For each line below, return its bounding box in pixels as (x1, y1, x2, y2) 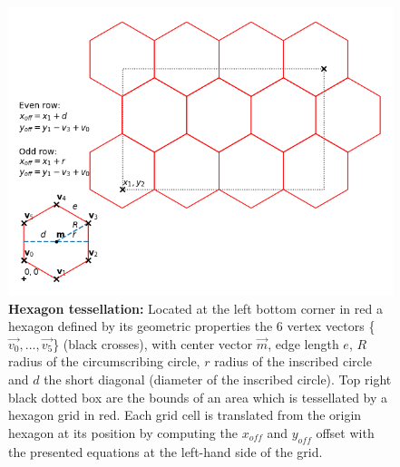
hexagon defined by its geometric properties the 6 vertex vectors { (8, 316, 376, 336)
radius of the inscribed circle (214, 352, 372, 371)
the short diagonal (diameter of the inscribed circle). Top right (44, 369, 392, 388)
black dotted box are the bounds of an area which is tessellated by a (8, 387, 388, 406)
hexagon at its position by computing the (8, 423, 238, 442)
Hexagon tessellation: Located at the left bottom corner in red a (8, 298, 383, 317)
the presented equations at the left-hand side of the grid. (8, 442, 323, 461)
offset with (316, 423, 375, 442)
